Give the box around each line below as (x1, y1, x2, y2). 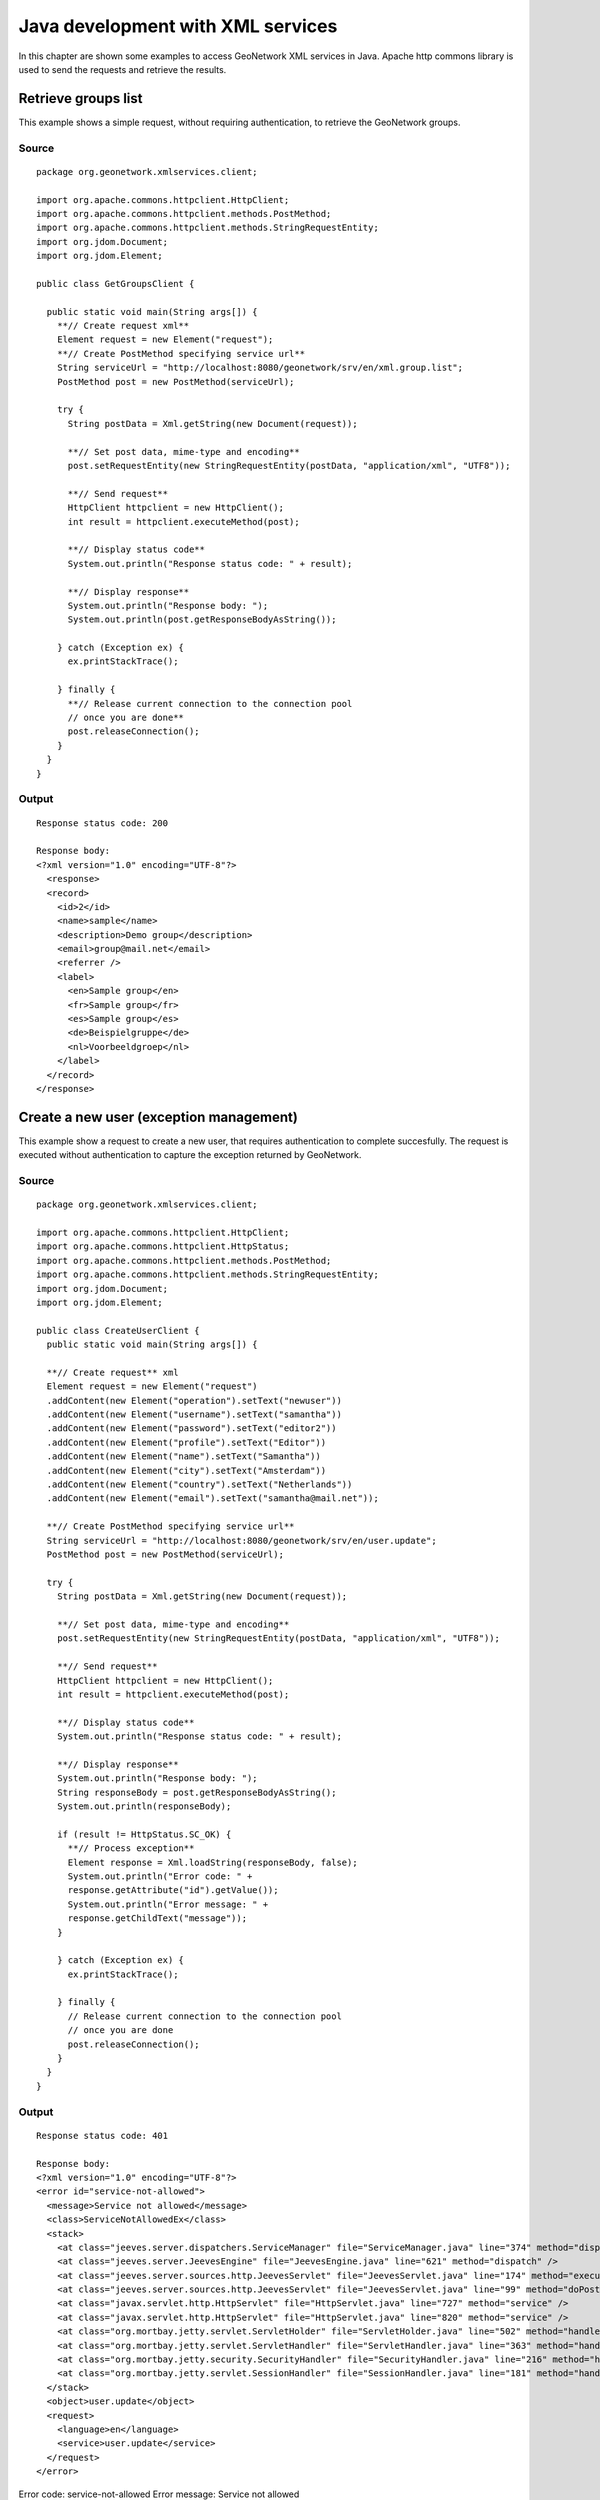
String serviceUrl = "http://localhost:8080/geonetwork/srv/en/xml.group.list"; (56, 362, 464, 374)
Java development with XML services (18, 15, 338, 37)
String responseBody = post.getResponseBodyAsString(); (56, 1786, 337, 1798)
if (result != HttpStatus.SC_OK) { (56, 1828, 232, 1840)
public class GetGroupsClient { (36, 278, 195, 289)
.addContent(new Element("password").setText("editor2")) (46, 1423, 337, 1434)
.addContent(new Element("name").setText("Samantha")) (46, 1451, 322, 1462)
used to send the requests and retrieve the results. (18, 63, 227, 75)
